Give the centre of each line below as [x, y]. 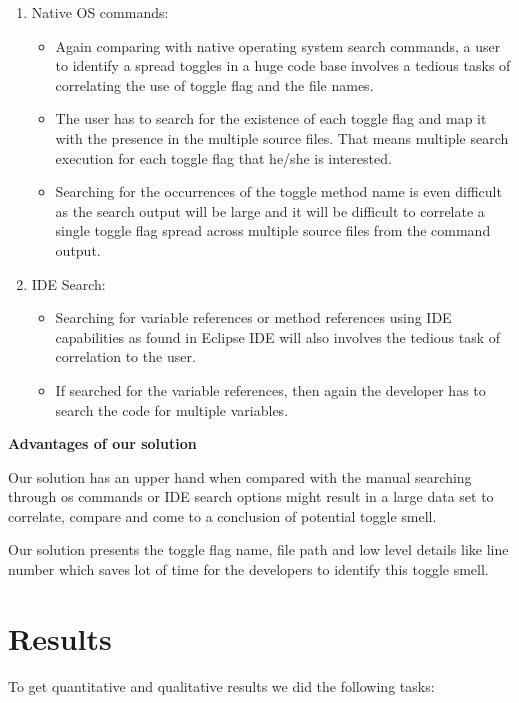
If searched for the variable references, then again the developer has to [270, 389]
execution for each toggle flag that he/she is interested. [223, 157]
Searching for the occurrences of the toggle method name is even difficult [278, 191]
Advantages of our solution [102, 443]
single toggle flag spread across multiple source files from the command [273, 230]
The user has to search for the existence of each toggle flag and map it [271, 118]
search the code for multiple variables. [172, 409]
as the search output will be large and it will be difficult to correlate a [270, 210]
